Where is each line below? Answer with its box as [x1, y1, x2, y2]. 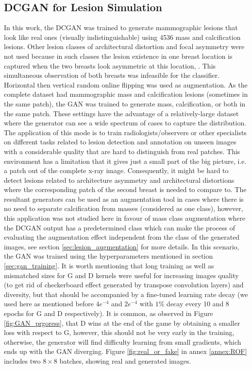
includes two [4, 355, 41, 366]
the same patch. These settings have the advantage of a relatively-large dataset [4, 108, 239, 118]
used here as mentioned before [4, 299, 94, 309]
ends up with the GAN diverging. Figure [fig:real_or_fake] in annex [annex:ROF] [4, 346, 247, 356]
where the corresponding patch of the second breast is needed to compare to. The [4, 184, 247, 194]
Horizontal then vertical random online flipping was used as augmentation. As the [4, 79, 248, 89]
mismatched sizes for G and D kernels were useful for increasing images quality [4, 270, 239, 280]
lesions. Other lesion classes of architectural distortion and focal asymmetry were [4, 41, 245, 52]
